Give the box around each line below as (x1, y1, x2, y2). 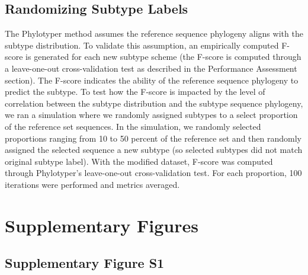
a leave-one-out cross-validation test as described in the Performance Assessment (5, 62, 297, 74)
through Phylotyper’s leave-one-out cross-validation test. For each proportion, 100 (5, 167, 302, 179)
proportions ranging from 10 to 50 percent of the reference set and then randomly (5, 132, 301, 144)
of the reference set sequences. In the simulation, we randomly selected (5, 120, 261, 132)
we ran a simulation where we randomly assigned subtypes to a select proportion (5, 108, 298, 121)
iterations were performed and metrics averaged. (5, 178, 180, 190)
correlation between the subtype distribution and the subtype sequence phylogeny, (5, 97, 303, 109)
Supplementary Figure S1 (5, 254, 165, 272)
